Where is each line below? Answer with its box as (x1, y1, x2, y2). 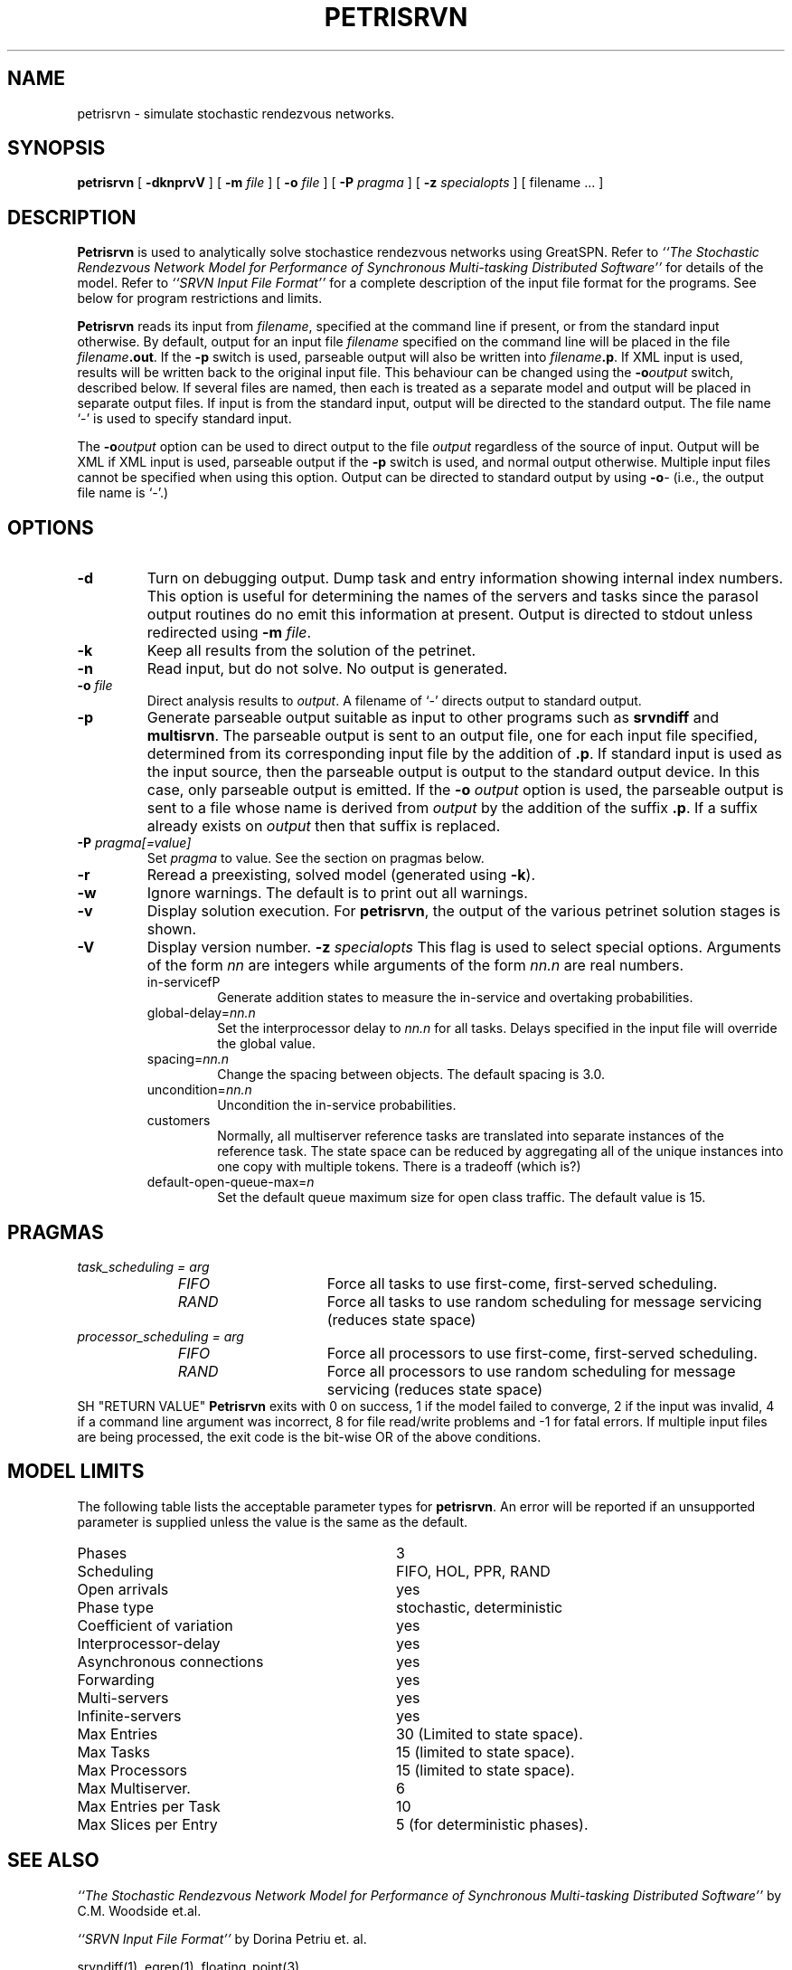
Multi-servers (77, 1688, 169, 1707)
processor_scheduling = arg (77, 1328, 244, 1344)
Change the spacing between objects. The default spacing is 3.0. (217, 1066, 605, 1083)
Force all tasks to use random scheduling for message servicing (326, 1292, 762, 1311)
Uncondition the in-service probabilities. (217, 1097, 457, 1113)
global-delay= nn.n (146, 1005, 256, 1021)
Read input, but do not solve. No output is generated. (146, 659, 508, 678)
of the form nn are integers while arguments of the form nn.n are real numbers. (146, 956, 684, 975)
